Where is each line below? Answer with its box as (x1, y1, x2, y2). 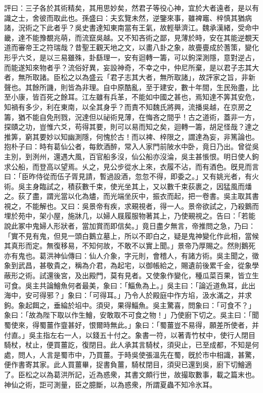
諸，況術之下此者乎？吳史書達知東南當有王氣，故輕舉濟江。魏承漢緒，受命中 (4, 22, 259, 33)
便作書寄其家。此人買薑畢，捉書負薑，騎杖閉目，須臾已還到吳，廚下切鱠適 (4, 359, 252, 370)
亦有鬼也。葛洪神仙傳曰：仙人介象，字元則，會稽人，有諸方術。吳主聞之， (4, 250, 252, 260)
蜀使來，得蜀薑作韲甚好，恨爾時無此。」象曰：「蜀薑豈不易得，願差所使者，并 (4, 320, 259, 330)
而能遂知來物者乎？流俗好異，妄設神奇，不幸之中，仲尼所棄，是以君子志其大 (4, 62, 259, 72)
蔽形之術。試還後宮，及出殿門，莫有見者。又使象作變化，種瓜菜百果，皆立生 (4, 270, 259, 281)
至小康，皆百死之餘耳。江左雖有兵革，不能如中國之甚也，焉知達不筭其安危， (4, 92, 259, 102)
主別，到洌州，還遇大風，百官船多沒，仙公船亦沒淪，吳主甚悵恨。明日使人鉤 (4, 151, 259, 161)
